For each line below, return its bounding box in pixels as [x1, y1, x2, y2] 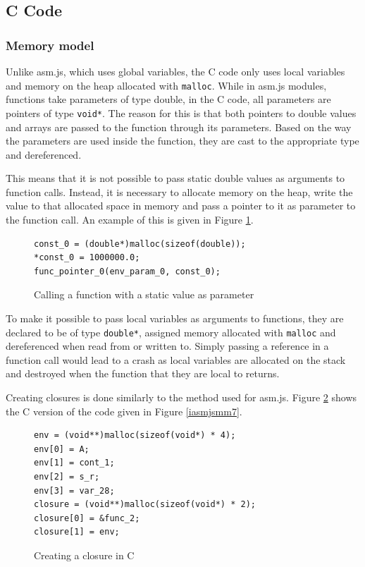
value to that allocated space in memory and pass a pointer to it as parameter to [6, 198, 356, 213]
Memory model [6, 36, 94, 54]
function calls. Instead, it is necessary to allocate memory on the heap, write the [6, 184, 353, 199]
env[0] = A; [34, 444, 89, 454]
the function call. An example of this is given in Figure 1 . [6, 212, 254, 227]
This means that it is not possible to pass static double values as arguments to [6, 171, 345, 185]
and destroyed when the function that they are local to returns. [6, 366, 280, 381]
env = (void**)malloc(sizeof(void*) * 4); [34, 430, 236, 441]
